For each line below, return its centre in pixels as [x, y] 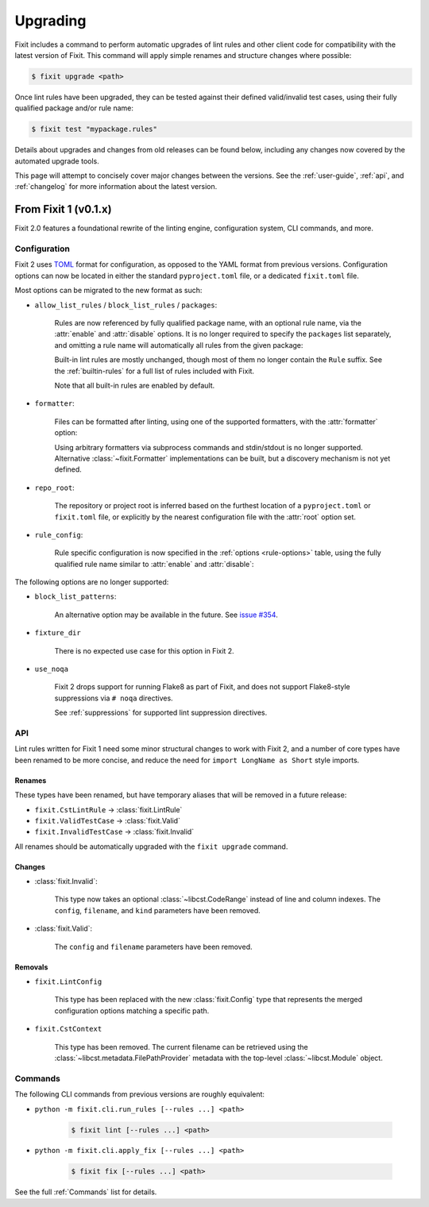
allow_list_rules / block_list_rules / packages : [126, 305]
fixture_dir [58, 633]
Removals [31, 967]
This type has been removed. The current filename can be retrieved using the [182, 1047]
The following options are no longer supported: [92, 582]
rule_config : [59, 534]
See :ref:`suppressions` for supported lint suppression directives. [161, 713]
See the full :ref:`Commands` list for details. [86, 1192]
